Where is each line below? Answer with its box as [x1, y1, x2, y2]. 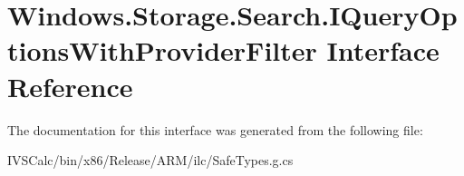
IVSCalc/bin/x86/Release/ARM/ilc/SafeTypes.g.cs [7, 151, 294, 170]
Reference [7, 67, 133, 104]
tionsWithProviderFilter [7, 32, 317, 69]
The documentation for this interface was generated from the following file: [7, 120, 423, 139]
